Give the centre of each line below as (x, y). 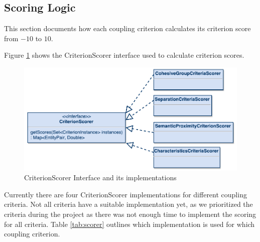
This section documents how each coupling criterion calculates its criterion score (127, 28)
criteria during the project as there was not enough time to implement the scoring (130, 214)
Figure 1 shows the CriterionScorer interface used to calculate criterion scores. (124, 55)
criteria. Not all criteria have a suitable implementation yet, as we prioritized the (128, 204)
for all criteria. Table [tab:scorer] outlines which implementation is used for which (129, 224)
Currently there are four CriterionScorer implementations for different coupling (125, 194)
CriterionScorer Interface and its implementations (100, 177)
